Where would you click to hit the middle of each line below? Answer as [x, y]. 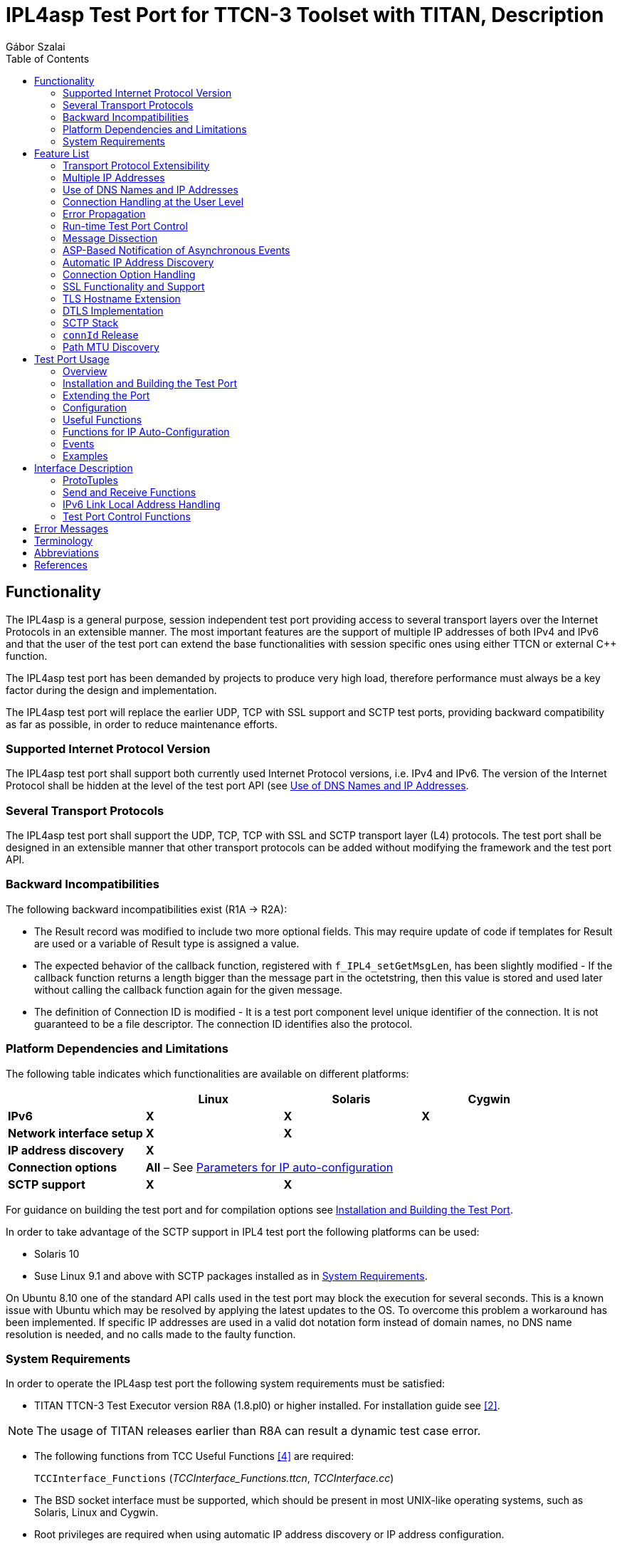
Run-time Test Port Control [125, 226]
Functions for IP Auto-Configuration [146, 431]
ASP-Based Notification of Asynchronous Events [176, 250]
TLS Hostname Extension [122, 298]
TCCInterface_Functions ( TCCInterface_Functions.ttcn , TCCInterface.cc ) [214, 1478]
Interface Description [84, 468]
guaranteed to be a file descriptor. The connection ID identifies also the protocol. [223, 1024]
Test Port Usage [72, 359]
